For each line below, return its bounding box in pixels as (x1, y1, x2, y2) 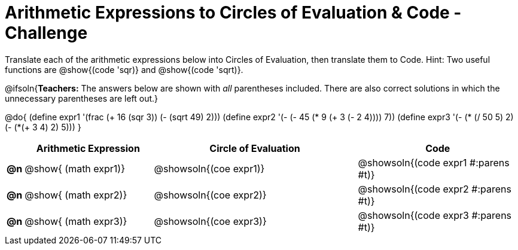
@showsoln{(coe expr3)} (154, 215, 267, 227)
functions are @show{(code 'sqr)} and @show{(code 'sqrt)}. (5, 64, 243, 75)
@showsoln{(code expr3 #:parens (358, 209, 512, 221)
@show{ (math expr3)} (25, 215, 127, 227)
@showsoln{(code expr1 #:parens (358, 156, 510, 169)
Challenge (5, 23, 88, 43)
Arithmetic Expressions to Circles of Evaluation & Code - (5, 2, 462, 23)
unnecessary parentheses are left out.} (5, 93, 159, 103)
